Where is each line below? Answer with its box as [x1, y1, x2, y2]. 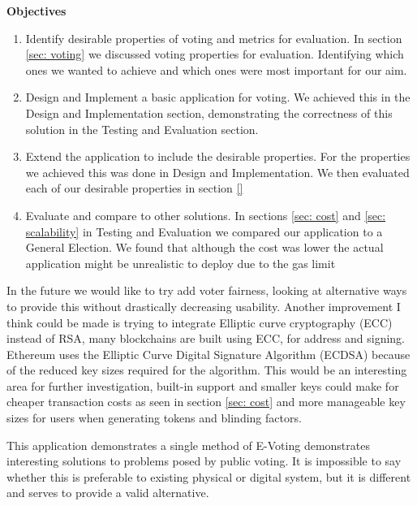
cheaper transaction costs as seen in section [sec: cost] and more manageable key [6, 393, 406, 410]
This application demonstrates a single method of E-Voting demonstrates [6, 436, 370, 453]
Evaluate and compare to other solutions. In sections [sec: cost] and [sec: [25, 206, 386, 223]
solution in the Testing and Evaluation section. [25, 120, 259, 137]
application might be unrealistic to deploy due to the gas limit [25, 254, 336, 271]
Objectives [6, 2, 67, 19]
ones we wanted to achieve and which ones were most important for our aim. [25, 61, 407, 78]
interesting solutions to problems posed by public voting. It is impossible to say [6, 452, 402, 469]
